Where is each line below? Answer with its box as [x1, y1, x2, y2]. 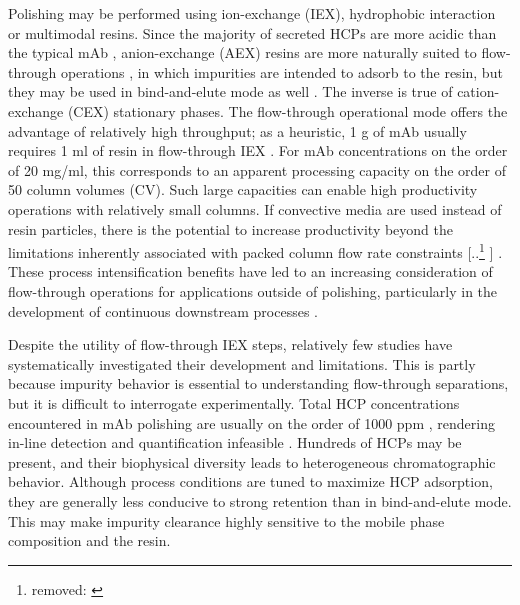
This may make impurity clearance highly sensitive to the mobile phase [8, 510, 445, 531]
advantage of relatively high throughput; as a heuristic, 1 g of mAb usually [8, 120, 467, 141]
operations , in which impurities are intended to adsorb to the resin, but [60, 61, 503, 82]
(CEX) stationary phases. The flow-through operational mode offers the [67, 100, 508, 121]
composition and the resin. [8, 530, 171, 551]
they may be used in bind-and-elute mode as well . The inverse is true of [8, 81, 453, 102]
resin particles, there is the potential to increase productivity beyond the [8, 218, 454, 239]
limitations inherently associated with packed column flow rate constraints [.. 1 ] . [8, 239, 503, 262]
